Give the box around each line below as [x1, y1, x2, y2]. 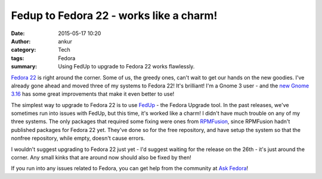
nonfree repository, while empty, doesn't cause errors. [11, 134, 145, 142]
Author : [11, 37, 31, 45]
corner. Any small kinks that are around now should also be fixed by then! [11, 154, 192, 161]
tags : [11, 54, 24, 62]
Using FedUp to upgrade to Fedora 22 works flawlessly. [58, 63, 195, 70]
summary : [11, 63, 38, 70]
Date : [11, 30, 25, 37]
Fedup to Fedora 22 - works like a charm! [11, 9, 218, 22]
